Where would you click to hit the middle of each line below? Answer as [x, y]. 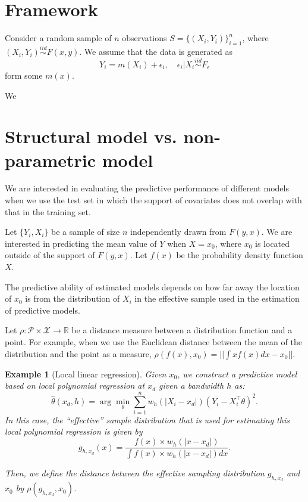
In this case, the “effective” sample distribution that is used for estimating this [147, 419]
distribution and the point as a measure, [78, 353]
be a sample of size [86, 232]
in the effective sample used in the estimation [217, 298]
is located [273, 243]
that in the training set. [48, 211]
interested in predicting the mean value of [81, 243]
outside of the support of [50, 255]
